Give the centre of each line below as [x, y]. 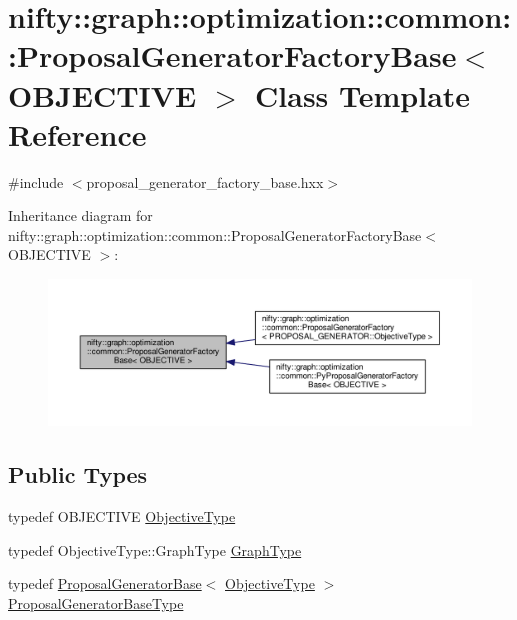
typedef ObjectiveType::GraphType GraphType [155, 549]
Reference [77, 133]
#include [36, 181]
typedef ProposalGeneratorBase [105, 583]
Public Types [78, 474]
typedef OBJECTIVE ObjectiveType [122, 516]
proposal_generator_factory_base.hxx [205, 181]
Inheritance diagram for [80, 215]
